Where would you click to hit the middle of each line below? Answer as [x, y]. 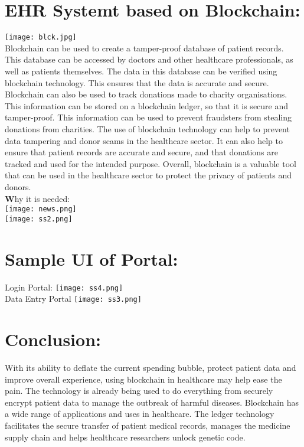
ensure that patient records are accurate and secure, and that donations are [141, 152]
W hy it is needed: [37, 198]
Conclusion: [53, 339]
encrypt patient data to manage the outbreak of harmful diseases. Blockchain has [152, 402]
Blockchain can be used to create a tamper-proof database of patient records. [144, 48]
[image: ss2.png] [39, 219]
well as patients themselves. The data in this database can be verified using [141, 71]
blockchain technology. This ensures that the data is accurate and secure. [137, 82]
